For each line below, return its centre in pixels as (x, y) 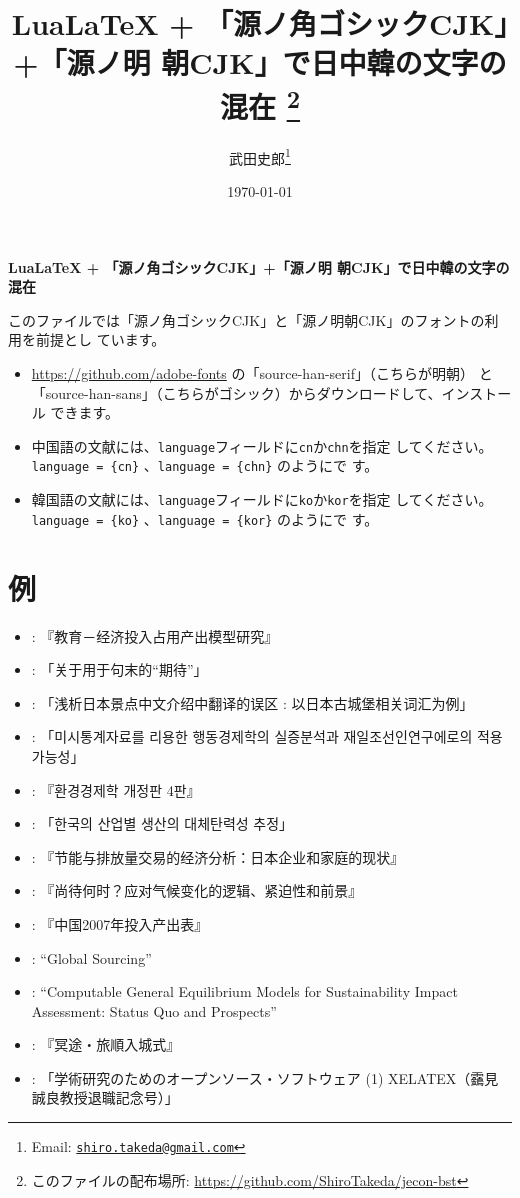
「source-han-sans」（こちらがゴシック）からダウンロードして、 (236, 392)
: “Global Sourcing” (91, 957)
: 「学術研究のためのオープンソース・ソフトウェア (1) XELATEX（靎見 (265, 1077)
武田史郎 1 (260, 156)
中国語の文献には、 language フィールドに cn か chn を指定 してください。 (262, 445)
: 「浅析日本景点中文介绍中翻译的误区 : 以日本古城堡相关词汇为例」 (252, 702)
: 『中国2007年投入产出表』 (120, 923)
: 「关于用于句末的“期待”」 (119, 669)
